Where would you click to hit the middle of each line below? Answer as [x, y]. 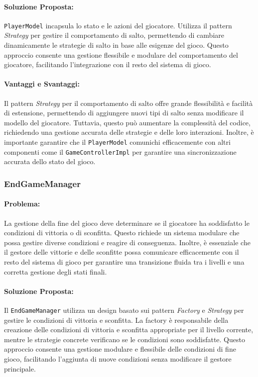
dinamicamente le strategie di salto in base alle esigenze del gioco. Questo [116, 45]
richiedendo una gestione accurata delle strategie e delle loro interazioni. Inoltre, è [129, 132]
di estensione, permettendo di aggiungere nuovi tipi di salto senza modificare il [124, 113]
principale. [20, 368]
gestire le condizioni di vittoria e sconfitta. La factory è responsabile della [116, 320]
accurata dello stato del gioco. [50, 161]
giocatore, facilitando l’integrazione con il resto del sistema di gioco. [108, 64]
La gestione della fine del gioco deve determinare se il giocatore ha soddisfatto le [127, 223]
